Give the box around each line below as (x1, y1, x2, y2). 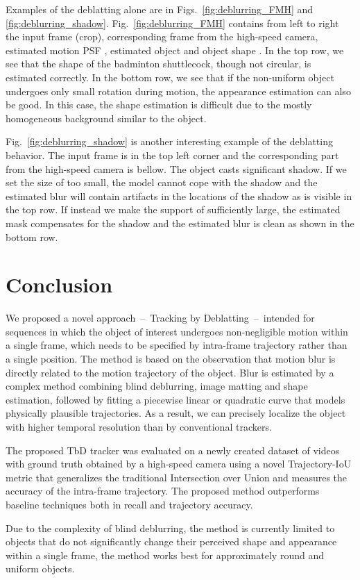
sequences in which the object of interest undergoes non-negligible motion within (6, 324, 348, 338)
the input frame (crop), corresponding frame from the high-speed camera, (6, 29, 318, 44)
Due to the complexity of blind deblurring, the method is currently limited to (6, 520, 335, 535)
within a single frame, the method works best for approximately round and (6, 547, 324, 562)
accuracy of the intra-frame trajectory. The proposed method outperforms (6, 483, 320, 498)
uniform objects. (6, 561, 75, 576)
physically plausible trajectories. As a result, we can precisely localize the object (6, 406, 346, 420)
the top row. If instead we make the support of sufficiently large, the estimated (6, 202, 341, 217)
